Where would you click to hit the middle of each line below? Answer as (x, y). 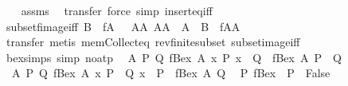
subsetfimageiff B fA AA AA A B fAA (123, 26)
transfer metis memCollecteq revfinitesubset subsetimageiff (153, 42)
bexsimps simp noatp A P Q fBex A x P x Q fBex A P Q (174, 57)
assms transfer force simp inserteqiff (117, 10)
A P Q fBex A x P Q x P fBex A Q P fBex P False (171, 73)
